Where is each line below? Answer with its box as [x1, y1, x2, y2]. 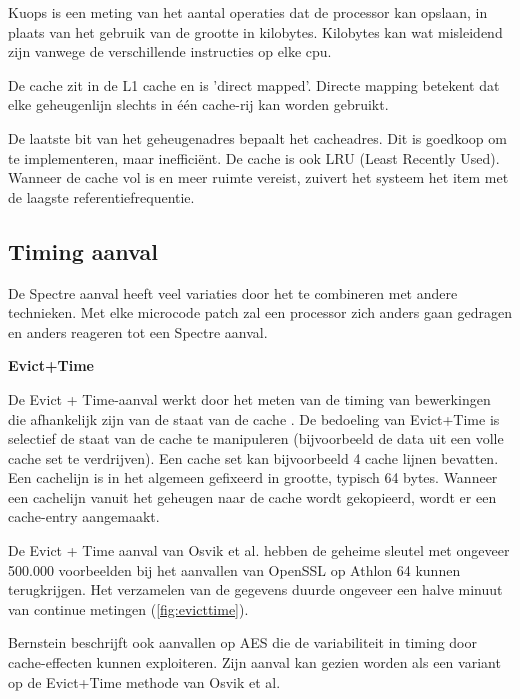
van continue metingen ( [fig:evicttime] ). [8, 598, 249, 619]
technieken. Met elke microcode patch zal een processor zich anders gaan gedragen [8, 302, 512, 323]
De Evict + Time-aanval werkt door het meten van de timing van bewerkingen [8, 388, 491, 409]
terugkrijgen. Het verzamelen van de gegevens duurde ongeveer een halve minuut [8, 579, 503, 600]
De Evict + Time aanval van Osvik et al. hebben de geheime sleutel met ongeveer [8, 540, 510, 561]
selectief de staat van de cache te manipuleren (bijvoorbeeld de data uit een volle [8, 428, 504, 449]
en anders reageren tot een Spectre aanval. [8, 321, 268, 342]
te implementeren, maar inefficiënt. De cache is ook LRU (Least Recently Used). [8, 147, 500, 168]
